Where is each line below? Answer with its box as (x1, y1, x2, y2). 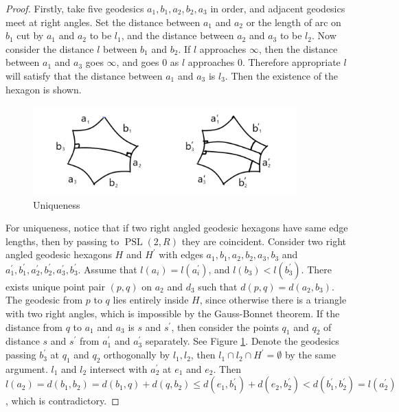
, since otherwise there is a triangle (199, 293, 347, 307)
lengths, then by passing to (5, 233, 119, 248)
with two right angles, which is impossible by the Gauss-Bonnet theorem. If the (5, 306, 340, 321)
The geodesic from (5, 293, 83, 307)
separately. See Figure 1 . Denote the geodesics (145, 334, 339, 348)
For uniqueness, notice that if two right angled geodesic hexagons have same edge (5, 220, 348, 235)
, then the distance (258, 41, 338, 56)
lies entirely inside (113, 293, 189, 307)
